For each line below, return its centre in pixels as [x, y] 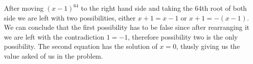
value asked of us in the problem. [54, 55]
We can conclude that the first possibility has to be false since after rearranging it [127, 27]
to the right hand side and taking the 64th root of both [164, 8]
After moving [24, 8]
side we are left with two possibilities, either [70, 17]
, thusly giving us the [208, 46]
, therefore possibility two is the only [183, 36]
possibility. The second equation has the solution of [81, 46]
